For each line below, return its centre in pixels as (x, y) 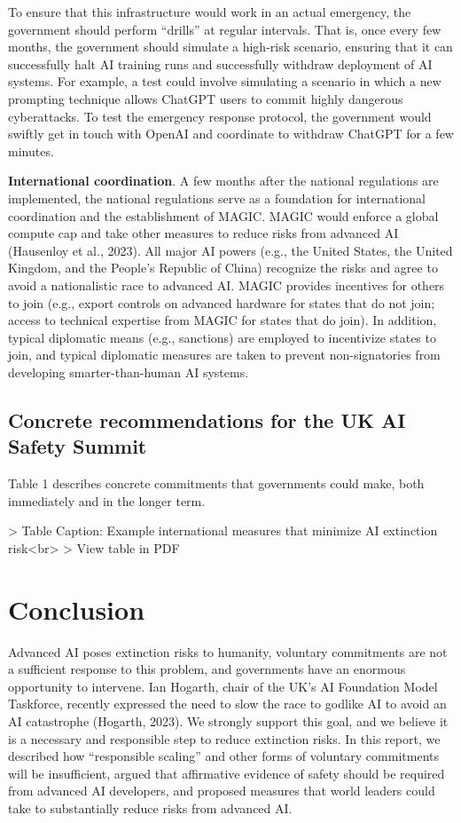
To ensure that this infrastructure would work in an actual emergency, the (210, 12)
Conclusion (77, 609)
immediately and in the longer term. (107, 500)
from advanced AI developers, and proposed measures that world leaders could (222, 791)
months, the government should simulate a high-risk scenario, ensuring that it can (230, 47)
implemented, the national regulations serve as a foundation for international (217, 198)
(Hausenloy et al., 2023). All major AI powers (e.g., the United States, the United (230, 250)
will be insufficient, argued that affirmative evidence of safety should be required (227, 773)
